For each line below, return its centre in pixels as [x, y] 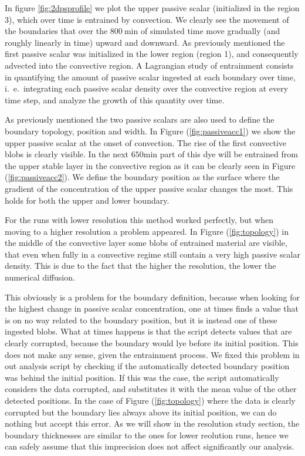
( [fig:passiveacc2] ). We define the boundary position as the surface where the [142, 177]
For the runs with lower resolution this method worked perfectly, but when [139, 220]
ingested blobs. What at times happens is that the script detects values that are [148, 331]
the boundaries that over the [56, 31]
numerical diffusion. [40, 277]
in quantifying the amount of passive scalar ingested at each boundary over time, [150, 77]
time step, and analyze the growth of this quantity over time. [115, 99]
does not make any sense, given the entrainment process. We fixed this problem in [152, 354]
